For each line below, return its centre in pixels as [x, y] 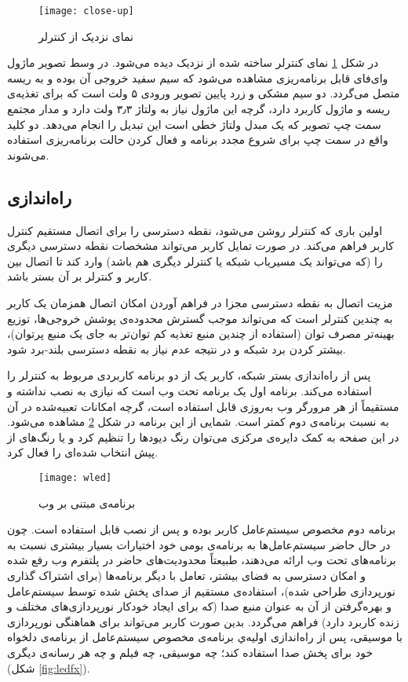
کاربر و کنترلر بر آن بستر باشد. [80, 276]
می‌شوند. [28, 154]
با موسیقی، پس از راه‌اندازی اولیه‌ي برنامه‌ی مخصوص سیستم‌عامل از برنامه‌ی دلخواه [205, 637]
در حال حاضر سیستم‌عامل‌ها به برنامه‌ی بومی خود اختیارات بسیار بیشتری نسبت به [199, 544]
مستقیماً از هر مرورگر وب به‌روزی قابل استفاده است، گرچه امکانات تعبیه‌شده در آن [203, 406]
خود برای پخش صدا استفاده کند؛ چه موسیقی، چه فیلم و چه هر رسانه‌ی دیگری [190, 652]
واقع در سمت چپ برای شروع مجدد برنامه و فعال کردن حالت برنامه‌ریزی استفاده [198, 139]
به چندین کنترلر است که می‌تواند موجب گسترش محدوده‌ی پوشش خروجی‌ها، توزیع [200, 318]
